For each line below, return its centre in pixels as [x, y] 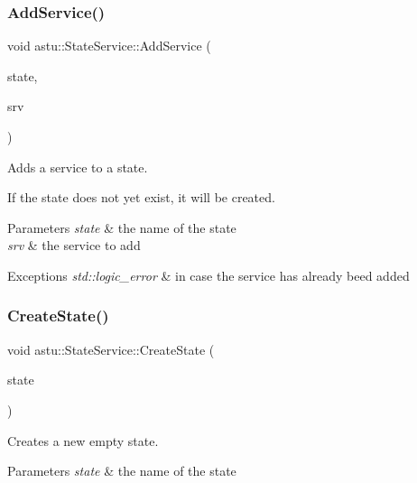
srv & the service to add [74, 245]
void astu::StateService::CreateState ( [111, 349]
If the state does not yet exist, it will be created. [141, 197]
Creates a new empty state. [83, 440]
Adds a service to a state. [78, 167]
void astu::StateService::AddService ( [109, 46]
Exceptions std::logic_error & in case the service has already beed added [208, 275]
